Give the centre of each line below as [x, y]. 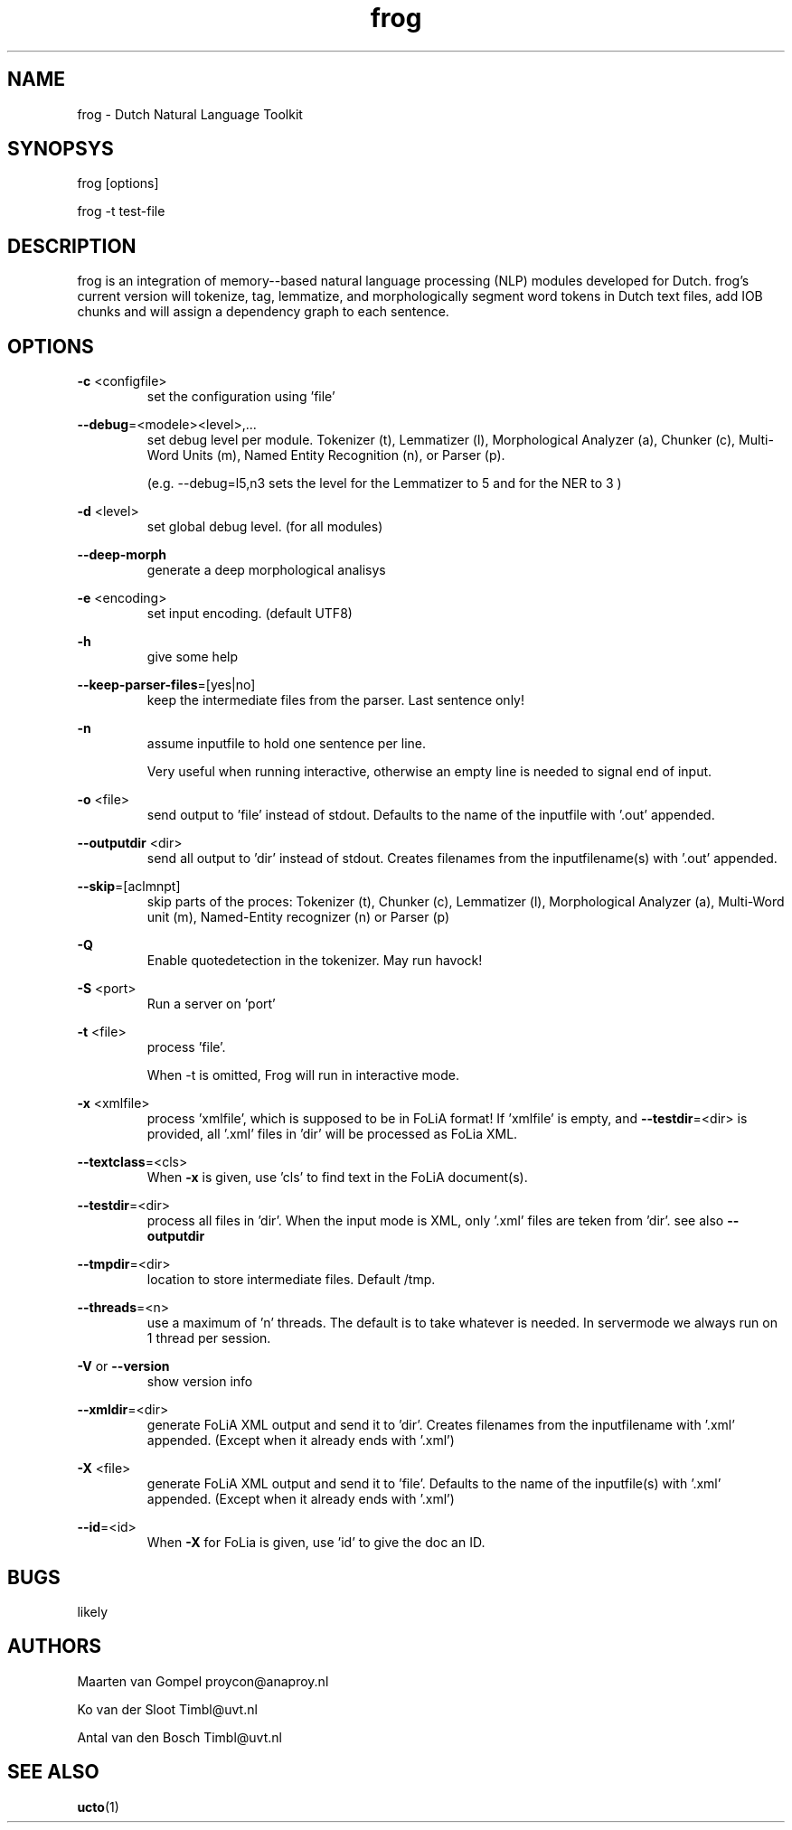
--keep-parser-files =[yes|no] [166, 685]
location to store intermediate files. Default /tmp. [291, 1280]
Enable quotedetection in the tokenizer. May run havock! [315, 961]
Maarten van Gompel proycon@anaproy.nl [203, 1681]
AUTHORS [55, 1647]
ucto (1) [98, 1807]
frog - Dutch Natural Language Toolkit [190, 114]
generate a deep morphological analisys [266, 570]
